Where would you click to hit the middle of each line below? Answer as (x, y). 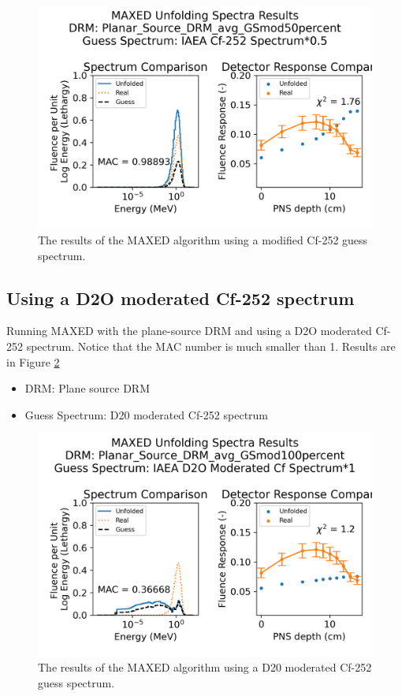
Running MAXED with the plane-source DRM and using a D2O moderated (189, 331)
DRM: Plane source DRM (87, 388)
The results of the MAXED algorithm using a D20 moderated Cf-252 (205, 667)
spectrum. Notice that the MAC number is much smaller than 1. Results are (211, 346)
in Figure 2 (33, 361)
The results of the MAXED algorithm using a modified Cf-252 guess (203, 239)
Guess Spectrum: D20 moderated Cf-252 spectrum (147, 414)
